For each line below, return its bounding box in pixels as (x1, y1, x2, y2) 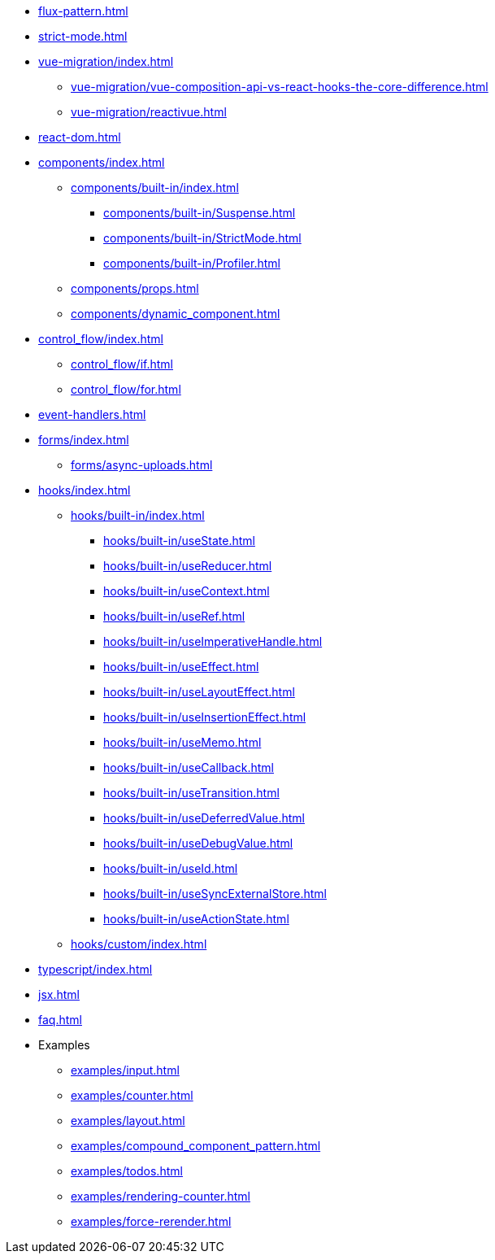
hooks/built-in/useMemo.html (103, 735, 262, 749)
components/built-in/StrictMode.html (103, 231, 302, 245)
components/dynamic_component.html (71, 307, 280, 320)
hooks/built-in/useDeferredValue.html (103, 811, 305, 825)
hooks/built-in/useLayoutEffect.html (103, 685, 295, 699)
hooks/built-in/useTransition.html (103, 786, 280, 800)
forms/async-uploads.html (71, 458, 213, 472)
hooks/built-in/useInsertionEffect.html (103, 710, 306, 724)
